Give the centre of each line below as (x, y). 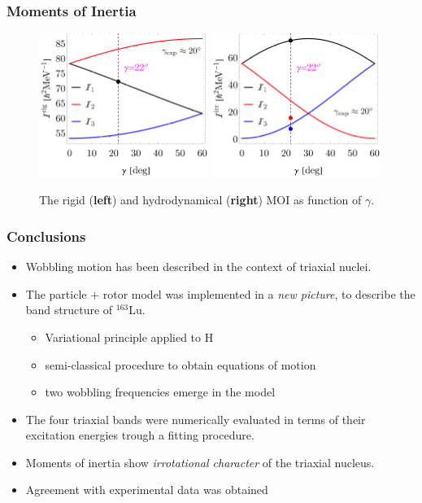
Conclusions (46, 236)
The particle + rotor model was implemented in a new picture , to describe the (220, 293)
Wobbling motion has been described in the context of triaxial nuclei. (198, 267)
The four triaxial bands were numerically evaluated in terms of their (196, 419)
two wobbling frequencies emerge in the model (160, 392)
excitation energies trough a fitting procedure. (140, 435)
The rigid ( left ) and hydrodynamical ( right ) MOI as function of (200, 200)
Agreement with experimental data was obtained (147, 490)
